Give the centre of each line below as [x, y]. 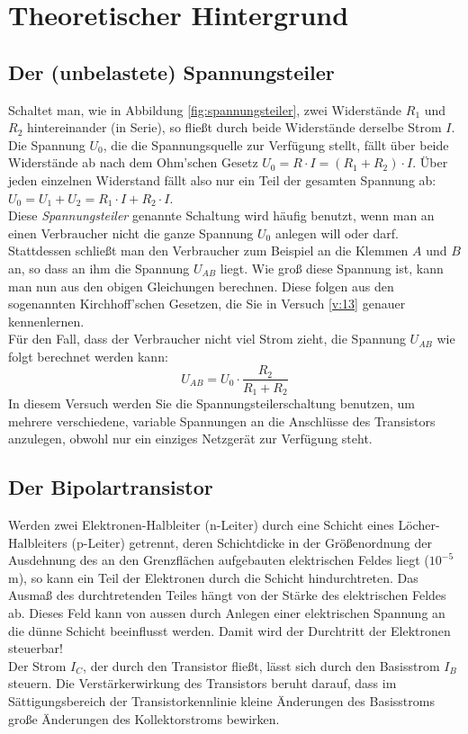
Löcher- [419, 524]
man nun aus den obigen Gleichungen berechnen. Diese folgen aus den [201, 286]
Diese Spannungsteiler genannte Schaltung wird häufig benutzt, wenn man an [221, 215]
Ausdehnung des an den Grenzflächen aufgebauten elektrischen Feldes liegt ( [219, 560]
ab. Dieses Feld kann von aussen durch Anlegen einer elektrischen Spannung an [227, 612]
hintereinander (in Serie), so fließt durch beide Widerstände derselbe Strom [234, 127]
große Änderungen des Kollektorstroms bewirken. [144, 718]
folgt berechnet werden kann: [88, 356]
